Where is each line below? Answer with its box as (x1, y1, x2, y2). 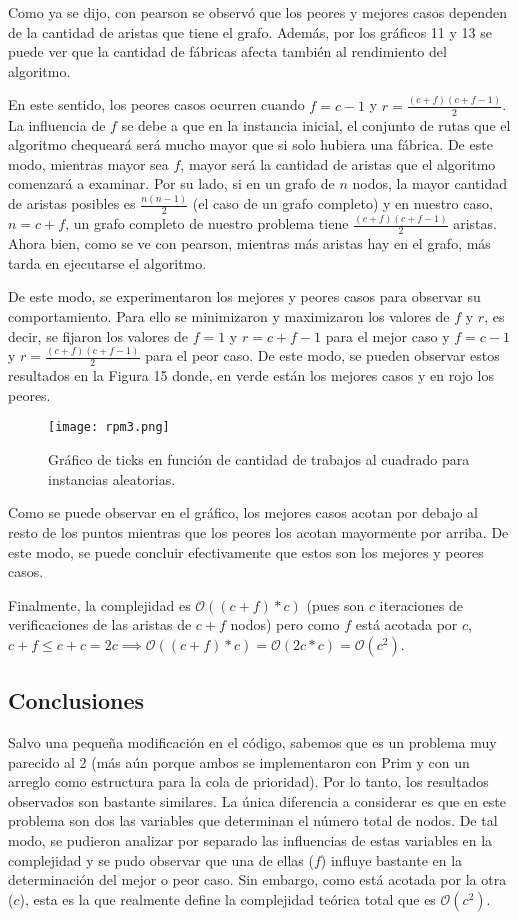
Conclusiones (8, 685, 145, 716)
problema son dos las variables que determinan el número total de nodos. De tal (8, 810, 498, 831)
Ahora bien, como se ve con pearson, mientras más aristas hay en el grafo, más (8, 233, 491, 254)
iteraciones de (379, 594, 463, 615)
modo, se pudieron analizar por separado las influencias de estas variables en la (8, 830, 493, 851)
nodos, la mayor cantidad (352, 173, 508, 194)
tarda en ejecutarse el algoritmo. (8, 252, 207, 273)
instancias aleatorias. (48, 468, 176, 489)
